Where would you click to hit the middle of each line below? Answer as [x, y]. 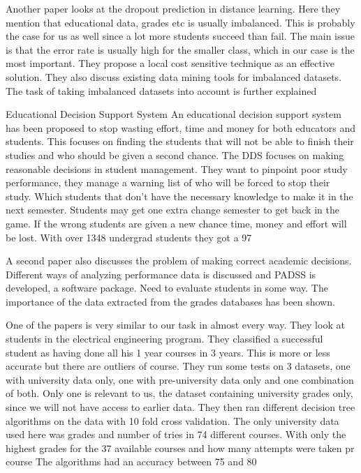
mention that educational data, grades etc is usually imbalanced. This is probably [180, 22]
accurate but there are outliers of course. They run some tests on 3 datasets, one [178, 366]
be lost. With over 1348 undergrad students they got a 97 [129, 237]
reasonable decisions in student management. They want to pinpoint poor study [177, 168]
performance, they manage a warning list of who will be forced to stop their [168, 182]
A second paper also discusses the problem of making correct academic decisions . [179, 261]
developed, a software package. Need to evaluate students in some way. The [167, 288]
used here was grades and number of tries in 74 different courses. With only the [176, 434]
